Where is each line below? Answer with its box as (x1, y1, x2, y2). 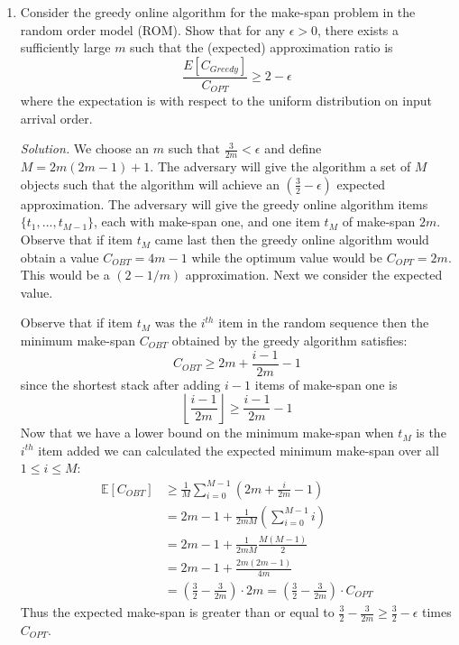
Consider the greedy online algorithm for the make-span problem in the (20, 3, 416, 21)
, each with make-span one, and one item (94, 212, 320, 231)
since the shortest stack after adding (20, 374, 221, 393)
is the (416, 423, 446, 442)
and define (264, 139, 322, 158)
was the (154, 313, 197, 332)
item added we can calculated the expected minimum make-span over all (38, 440, 439, 459)
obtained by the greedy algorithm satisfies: (171, 331, 408, 350)
